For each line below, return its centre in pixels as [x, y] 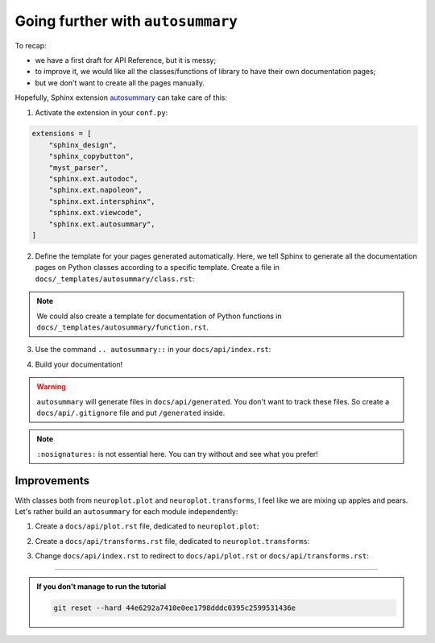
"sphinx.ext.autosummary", [102, 224]
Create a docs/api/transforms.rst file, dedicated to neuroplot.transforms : [172, 541]
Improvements [52, 481]
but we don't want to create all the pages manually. [120, 83]
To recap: [31, 45]
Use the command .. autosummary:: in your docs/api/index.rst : [153, 350]
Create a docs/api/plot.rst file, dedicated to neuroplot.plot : [147, 526]
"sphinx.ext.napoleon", [95, 190]
